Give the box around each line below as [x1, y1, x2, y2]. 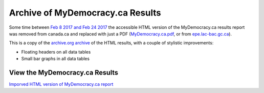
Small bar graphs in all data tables [21, 56, 90, 62]
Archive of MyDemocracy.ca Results [9, 7, 161, 18]
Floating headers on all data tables [21, 49, 91, 55]
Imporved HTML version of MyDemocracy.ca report [9, 81, 113, 87]
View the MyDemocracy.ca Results [9, 68, 118, 76]
